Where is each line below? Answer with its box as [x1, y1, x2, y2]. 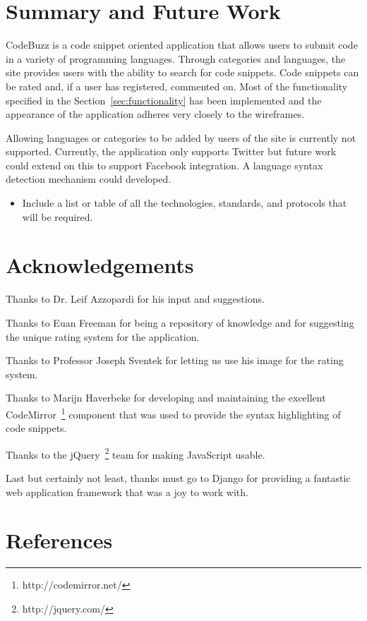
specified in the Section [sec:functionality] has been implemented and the [6, 92, 322, 107]
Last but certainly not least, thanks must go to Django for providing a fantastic [6, 471, 351, 486]
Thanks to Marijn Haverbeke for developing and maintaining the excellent [6, 390, 326, 405]
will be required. [22, 209, 93, 224]
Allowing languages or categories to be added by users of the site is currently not [6, 130, 356, 145]
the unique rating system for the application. [6, 329, 200, 344]
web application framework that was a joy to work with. [6, 484, 248, 499]
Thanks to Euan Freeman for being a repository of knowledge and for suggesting [6, 315, 354, 330]
